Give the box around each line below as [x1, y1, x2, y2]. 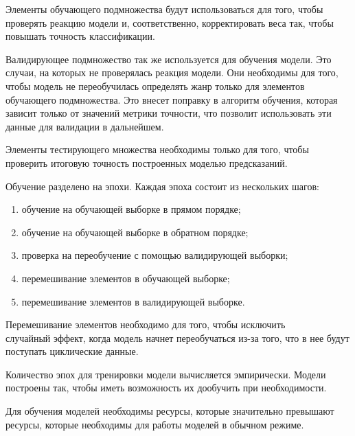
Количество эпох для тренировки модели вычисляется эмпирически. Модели [5, 367, 326, 381]
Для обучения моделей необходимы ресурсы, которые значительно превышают [5, 404, 334, 418]
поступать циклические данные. [5, 344, 139, 358]
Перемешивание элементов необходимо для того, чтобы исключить [5, 317, 286, 332]
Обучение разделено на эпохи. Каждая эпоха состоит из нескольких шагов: [5, 179, 319, 193]
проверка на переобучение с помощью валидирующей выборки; [21, 248, 288, 262]
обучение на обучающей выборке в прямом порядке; [21, 202, 241, 216]
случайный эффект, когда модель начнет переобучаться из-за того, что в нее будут [5, 330, 350, 345]
